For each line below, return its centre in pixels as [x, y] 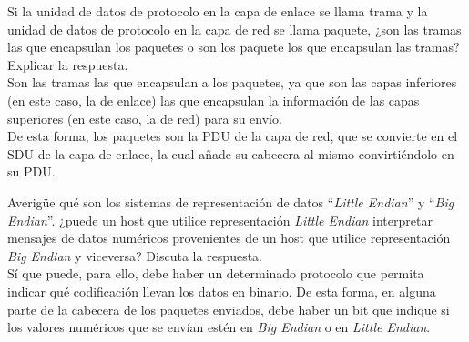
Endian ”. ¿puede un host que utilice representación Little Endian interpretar [220, 220]
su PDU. [31, 171]
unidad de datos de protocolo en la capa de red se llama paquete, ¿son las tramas [234, 29]
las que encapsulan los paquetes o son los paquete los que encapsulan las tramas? [234, 47]
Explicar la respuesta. [68, 64]
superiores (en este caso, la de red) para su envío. [145, 118]
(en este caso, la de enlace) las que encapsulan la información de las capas [214, 100]
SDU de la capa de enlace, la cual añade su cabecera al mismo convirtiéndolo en [231, 153]
